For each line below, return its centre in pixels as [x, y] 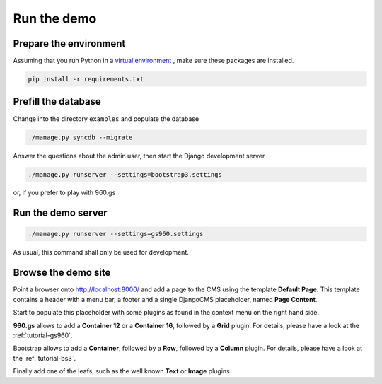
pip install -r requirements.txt [86, 79]
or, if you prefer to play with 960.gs [64, 193]
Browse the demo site [62, 273]
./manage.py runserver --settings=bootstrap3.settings [125, 174]
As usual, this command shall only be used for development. [101, 252]
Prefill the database [57, 101]
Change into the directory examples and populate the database [106, 118]
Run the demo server [60, 213]
